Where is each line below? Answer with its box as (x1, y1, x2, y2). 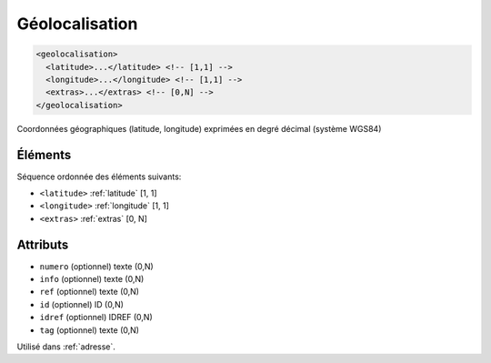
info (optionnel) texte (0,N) (39, 274, 145, 285)
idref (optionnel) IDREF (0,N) (39, 312, 154, 323)
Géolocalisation (16, 14, 138, 34)
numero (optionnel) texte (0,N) (39, 260, 154, 272)
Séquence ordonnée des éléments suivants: (16, 171, 182, 182)
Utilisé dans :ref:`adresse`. (16, 341, 115, 352)
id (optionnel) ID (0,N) (39, 298, 125, 309)
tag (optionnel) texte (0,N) (39, 324, 140, 336)
